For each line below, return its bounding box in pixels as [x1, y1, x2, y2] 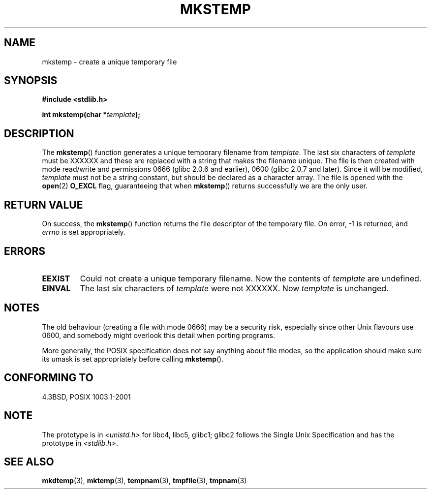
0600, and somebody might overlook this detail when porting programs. [42, 331, 275, 339]
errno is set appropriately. [42, 228, 125, 237]
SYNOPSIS [4, 74, 58, 87]
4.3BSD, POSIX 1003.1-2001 [42, 392, 131, 401]
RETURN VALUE [4, 198, 83, 211]
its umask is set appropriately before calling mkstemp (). [42, 354, 224, 363]
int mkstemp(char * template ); [42, 110, 141, 119]
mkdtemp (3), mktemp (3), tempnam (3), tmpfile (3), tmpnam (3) [42, 476, 247, 485]
